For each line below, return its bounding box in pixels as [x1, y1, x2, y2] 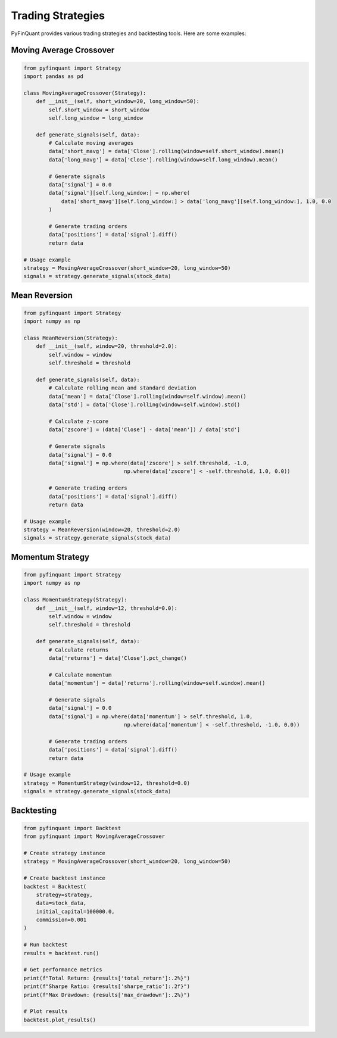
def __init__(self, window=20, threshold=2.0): [36, 343, 178, 350]
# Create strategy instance [23, 849, 105, 856]
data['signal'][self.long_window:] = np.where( [48, 189, 191, 197]
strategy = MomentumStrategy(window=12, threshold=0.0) [23, 780, 191, 786]
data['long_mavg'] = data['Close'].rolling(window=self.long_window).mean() [48, 156, 278, 163]
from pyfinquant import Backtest [23, 825, 121, 831]
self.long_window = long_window [48, 114, 143, 121]
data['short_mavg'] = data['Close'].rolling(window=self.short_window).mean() [48, 148, 285, 155]
